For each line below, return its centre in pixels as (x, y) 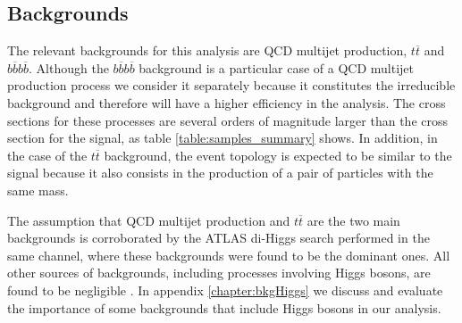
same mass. (38, 190)
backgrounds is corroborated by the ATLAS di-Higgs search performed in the (218, 238)
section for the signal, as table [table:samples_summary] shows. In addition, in (223, 138)
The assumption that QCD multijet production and (149, 220)
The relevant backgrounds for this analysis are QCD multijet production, (207, 50)
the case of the (47, 155)
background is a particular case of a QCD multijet (276, 67)
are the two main (353, 220)
